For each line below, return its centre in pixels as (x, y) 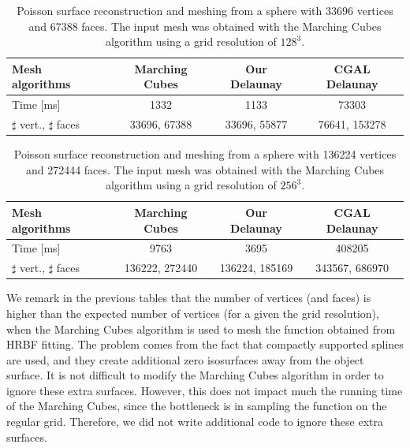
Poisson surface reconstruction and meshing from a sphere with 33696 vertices (205, 10)
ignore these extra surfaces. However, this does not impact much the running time (205, 390)
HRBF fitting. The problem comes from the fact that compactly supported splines (205, 344)
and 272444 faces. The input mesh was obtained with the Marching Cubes (205, 169)
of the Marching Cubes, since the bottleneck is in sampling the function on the (197, 406)
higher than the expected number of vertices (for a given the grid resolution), (193, 313)
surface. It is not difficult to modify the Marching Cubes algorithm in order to (195, 375)
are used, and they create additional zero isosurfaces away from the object (185, 359)
